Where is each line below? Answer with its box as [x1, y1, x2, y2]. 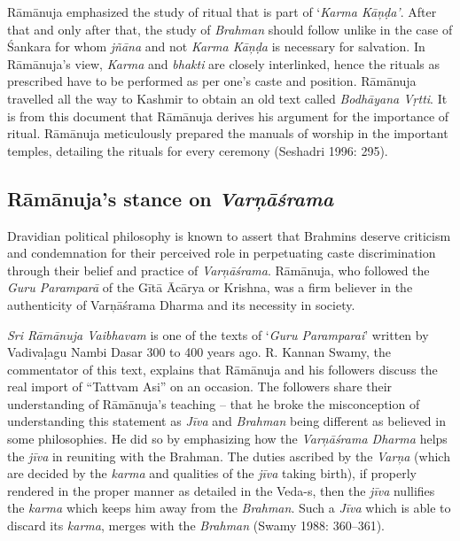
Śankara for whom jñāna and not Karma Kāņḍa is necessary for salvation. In [7, 37, 425, 56]
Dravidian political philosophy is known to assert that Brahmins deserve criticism [7, 226, 451, 244]
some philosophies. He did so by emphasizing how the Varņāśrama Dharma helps [7, 429, 448, 448]
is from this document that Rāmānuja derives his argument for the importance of [7, 106, 449, 125]
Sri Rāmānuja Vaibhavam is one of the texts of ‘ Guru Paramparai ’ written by [7, 325, 429, 344]
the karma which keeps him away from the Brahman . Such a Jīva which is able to [7, 498, 451, 517]
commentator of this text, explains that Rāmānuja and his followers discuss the [7, 359, 438, 378]
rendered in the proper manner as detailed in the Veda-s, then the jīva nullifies [7, 481, 435, 499]
